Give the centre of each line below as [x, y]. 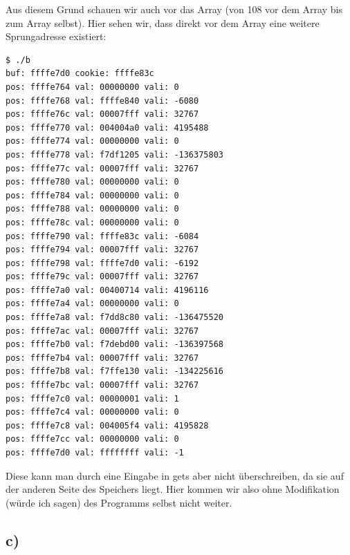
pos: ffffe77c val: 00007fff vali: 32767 [102, 168]
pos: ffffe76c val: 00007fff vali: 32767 [102, 114]
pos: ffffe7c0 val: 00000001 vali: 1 [92, 398]
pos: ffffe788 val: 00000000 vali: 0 [92, 209]
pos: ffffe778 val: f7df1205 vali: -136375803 [114, 154]
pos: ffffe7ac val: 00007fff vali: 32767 [102, 331]
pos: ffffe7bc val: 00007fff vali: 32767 [102, 385]
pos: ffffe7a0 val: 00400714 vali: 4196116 [107, 290]
